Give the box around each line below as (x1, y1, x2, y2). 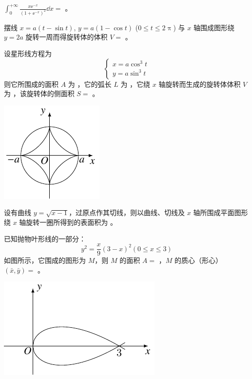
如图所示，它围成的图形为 (4, 255, 86, 265)
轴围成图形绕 (193, 22, 234, 32)
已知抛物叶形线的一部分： (4, 233, 86, 243)
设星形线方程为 (4, 48, 52, 59)
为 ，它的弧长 (68, 79, 112, 89)
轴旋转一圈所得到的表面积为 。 (19, 217, 117, 227)
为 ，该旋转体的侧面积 (4, 88, 75, 99)
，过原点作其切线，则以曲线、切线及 (69, 207, 185, 218)
